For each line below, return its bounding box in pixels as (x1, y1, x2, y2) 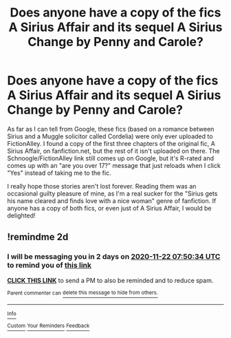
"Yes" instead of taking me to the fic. (7, 169, 111, 177)
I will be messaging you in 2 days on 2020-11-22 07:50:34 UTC (7, 252, 221, 262)
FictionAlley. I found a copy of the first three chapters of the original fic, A (7, 139, 215, 147)
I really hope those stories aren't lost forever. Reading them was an (7, 182, 197, 190)
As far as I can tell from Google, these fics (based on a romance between (7, 125, 214, 133)
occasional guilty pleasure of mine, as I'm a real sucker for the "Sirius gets (7, 189, 218, 198)
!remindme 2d (7, 231, 69, 243)
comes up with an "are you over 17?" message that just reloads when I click (7, 161, 221, 169)
